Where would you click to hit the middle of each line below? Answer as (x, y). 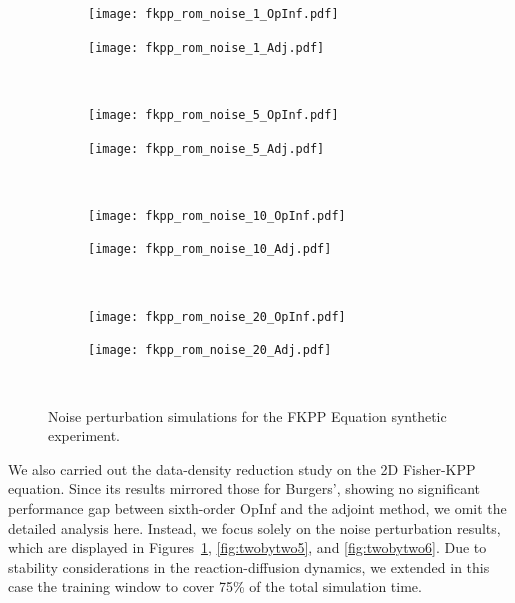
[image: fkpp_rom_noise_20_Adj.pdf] (210, 350)
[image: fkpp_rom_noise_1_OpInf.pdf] (213, 14)
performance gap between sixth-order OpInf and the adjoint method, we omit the (257, 508)
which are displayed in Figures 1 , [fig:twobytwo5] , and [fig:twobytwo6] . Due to (247, 547)
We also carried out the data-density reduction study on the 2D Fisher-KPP (242, 468)
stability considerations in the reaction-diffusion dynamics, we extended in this (249, 566)
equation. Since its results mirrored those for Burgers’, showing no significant (244, 488)
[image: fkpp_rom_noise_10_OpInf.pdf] (217, 215)
